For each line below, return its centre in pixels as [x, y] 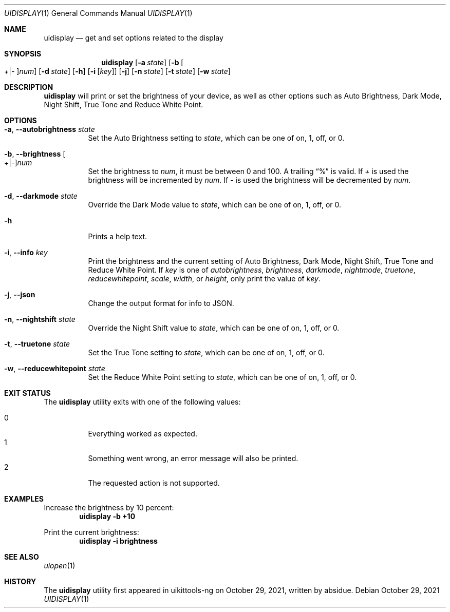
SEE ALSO [22, 557]
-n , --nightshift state [40, 319]
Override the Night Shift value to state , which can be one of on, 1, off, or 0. [214, 328]
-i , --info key [26, 252]
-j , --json [20, 294]
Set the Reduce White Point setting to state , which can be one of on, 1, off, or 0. [222, 377]
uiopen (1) [60, 566]
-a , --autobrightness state [50, 129]
